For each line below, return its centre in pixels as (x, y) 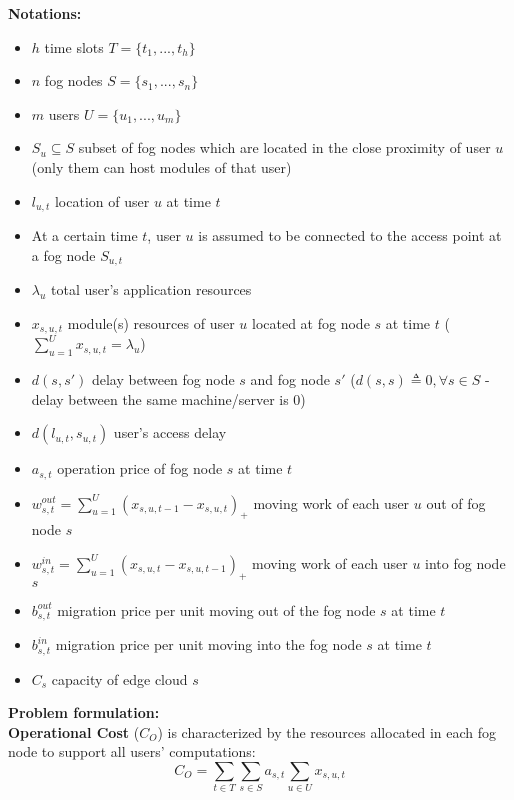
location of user (102, 200)
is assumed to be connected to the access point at (350, 235)
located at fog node (311, 322)
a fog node (63, 254)
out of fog (456, 502)
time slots (74, 46)
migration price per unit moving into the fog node (208, 644)
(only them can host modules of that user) (161, 166)
